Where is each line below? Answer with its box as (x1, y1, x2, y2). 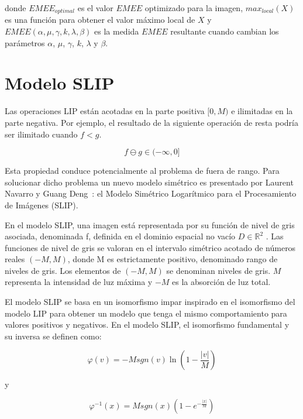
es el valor (77, 2, 113, 13)
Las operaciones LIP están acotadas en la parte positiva (5, 105, 205, 117)
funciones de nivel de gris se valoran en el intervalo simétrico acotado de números (5, 241, 296, 253)
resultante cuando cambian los (170, 25, 279, 37)
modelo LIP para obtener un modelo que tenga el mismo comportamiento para (5, 307, 287, 319)
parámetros (5, 36, 45, 49)
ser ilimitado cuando (5, 128, 78, 140)
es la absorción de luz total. (172, 276, 271, 288)
